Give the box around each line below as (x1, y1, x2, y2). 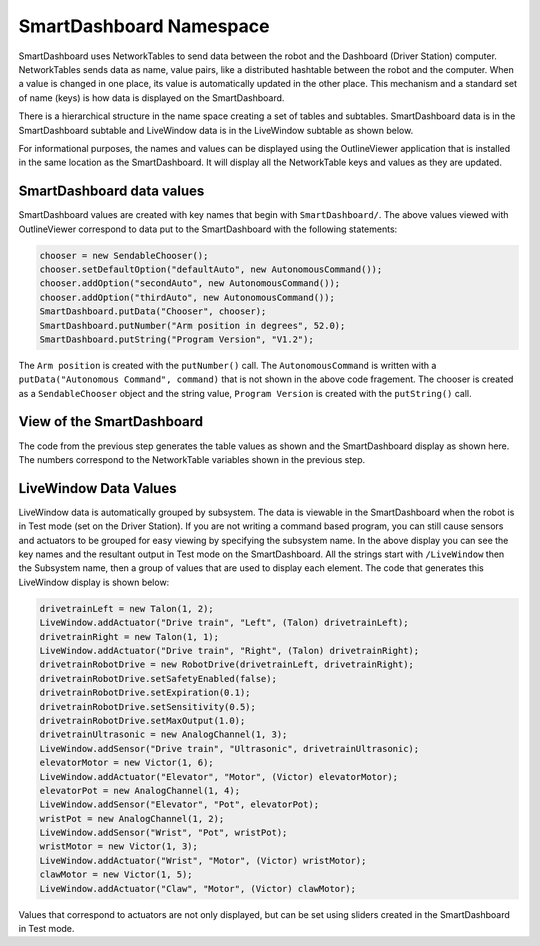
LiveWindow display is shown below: (18, 576, 170, 588)
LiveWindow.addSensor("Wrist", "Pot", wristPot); (39, 827, 288, 839)
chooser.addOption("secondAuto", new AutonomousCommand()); (39, 278, 341, 289)
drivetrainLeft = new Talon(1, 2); (39, 603, 214, 614)
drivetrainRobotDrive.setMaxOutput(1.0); (39, 715, 246, 726)
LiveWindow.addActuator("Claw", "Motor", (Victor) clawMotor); (39, 883, 357, 894)
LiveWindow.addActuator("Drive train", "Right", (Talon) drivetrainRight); (39, 645, 420, 656)
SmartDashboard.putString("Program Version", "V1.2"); (39, 333, 314, 345)
